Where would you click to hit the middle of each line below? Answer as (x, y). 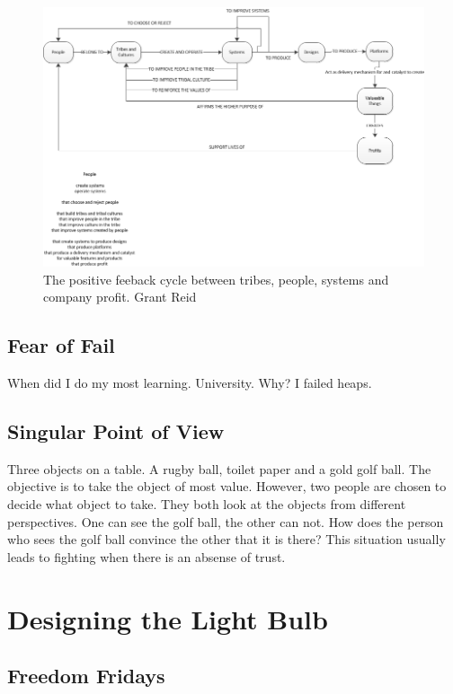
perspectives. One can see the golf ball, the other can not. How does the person (226, 521)
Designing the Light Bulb (168, 618)
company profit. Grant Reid (120, 297)
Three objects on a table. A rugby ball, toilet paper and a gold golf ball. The (219, 468)
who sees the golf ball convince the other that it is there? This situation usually (226, 539)
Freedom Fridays (86, 676)
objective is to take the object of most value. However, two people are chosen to (227, 486)
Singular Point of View (116, 430)
